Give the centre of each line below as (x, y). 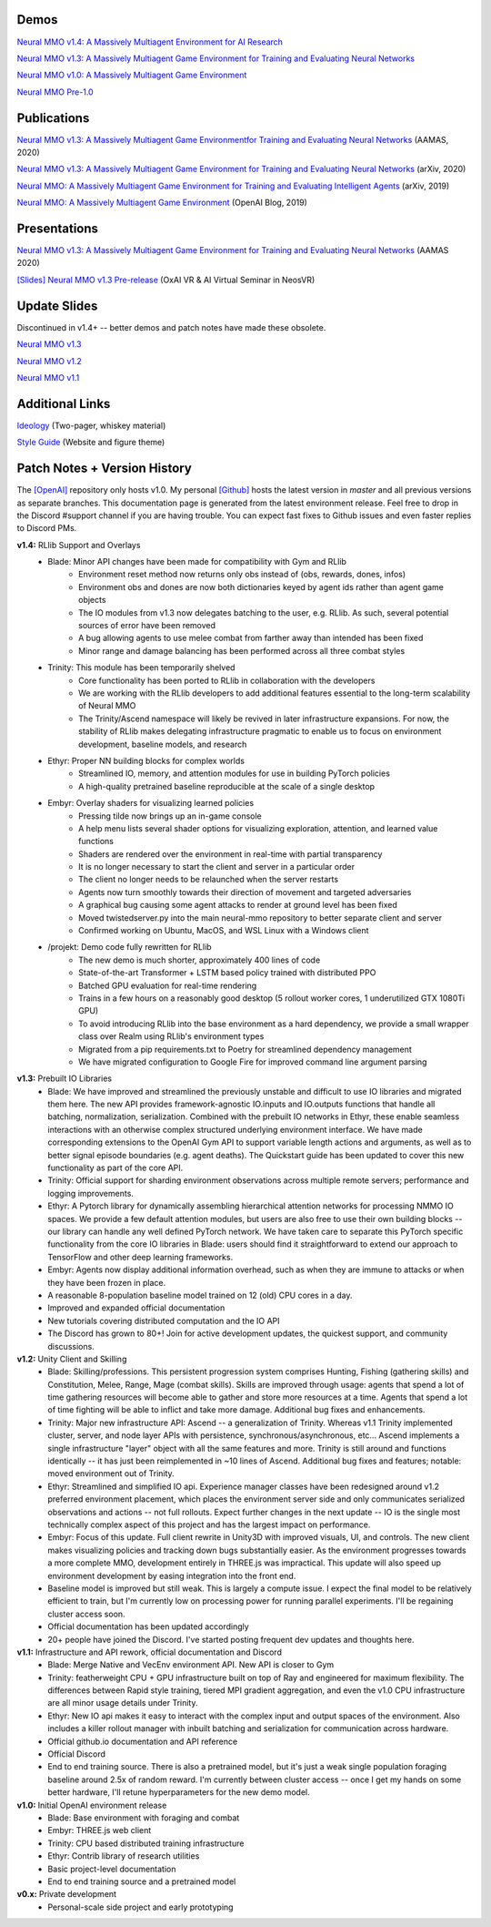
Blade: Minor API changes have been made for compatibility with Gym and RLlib (197, 562)
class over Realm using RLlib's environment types (171, 1036)
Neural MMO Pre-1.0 (55, 92)
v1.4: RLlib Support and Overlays (79, 545)
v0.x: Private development (67, 1894)
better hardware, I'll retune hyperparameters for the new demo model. (179, 1792)
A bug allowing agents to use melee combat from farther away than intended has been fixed (251, 638)
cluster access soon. (87, 1614)
